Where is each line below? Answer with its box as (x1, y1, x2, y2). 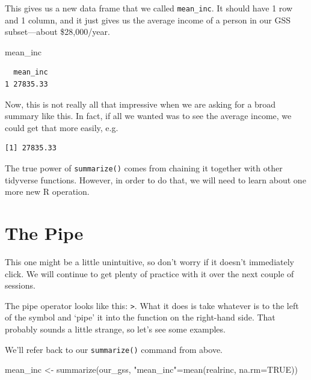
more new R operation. (5, 185, 90, 198)
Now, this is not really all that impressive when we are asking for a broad (5, 97, 276, 110)
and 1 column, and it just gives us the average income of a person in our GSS (5, 13, 291, 26)
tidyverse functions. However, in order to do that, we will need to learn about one (5, 173, 306, 186)
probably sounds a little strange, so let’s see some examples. (5, 323, 226, 335)
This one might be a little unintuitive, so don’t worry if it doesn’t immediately (5, 255, 294, 268)
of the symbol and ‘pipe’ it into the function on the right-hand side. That (5, 311, 276, 323)
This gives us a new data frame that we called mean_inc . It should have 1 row (5, 2, 293, 14)
